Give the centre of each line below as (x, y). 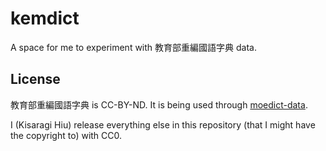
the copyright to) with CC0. (66, 135)
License (35, 79)
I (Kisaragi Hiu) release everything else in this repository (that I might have (163, 124)
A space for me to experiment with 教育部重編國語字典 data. (133, 47)
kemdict (45, 18)
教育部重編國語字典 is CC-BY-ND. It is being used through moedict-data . (159, 104)
